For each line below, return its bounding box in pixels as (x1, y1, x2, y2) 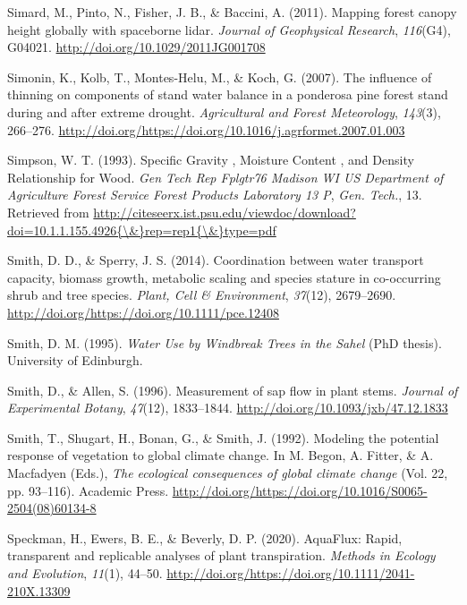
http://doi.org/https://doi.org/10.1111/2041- (166, 564, 415, 583)
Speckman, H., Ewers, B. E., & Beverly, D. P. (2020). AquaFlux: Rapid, (7, 528, 403, 547)
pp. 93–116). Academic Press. (7, 481, 169, 499)
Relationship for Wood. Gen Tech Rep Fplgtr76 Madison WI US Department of (7, 167, 444, 186)
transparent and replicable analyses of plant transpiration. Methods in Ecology (7, 546, 436, 565)
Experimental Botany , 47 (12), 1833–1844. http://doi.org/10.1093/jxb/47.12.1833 (7, 398, 448, 417)
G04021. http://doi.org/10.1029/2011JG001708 (7, 38, 266, 56)
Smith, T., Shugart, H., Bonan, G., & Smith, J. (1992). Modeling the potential (7, 428, 439, 447)
